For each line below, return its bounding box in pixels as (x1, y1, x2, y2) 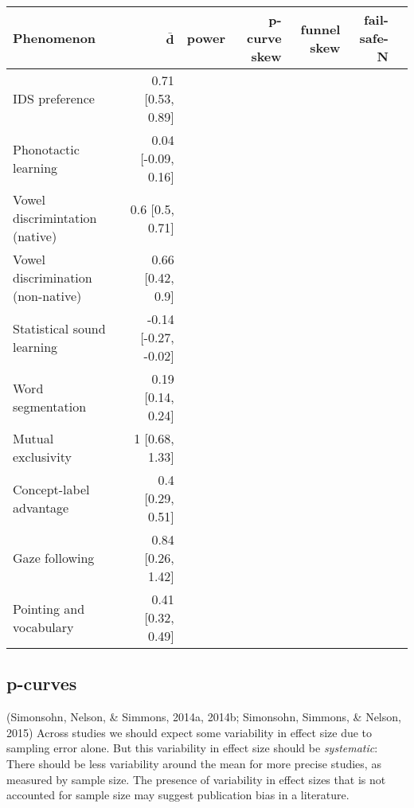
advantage (13, 498, 69, 517)
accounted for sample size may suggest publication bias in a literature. (6, 787, 350, 803)
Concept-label (13, 479, 90, 498)
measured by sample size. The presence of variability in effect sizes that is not (6, 771, 386, 787)
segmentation (13, 396, 87, 416)
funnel (300, 19, 341, 38)
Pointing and (13, 599, 85, 618)
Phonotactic (13, 139, 80, 158)
